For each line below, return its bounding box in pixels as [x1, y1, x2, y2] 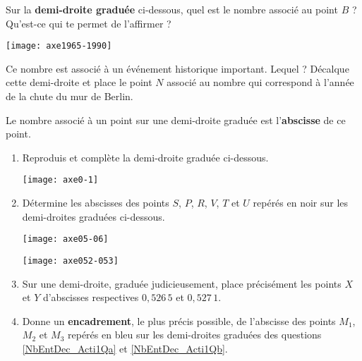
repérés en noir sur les [253, 195, 349, 210]
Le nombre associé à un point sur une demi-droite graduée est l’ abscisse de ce [6, 112, 346, 127]
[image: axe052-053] [22, 255, 119, 266]
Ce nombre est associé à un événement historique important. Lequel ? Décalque [6, 61, 349, 75]
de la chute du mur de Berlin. [6, 89, 133, 104]
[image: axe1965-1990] [6, 41, 112, 51]
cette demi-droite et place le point [6, 75, 152, 90]
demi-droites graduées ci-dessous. [22, 209, 165, 224]
